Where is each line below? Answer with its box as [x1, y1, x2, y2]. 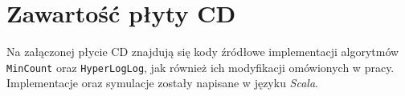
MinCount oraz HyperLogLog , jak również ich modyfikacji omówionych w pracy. [6, 58, 395, 75]
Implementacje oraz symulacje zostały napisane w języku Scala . [6, 74, 318, 91]
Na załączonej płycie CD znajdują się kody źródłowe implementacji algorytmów [6, 43, 399, 60]
